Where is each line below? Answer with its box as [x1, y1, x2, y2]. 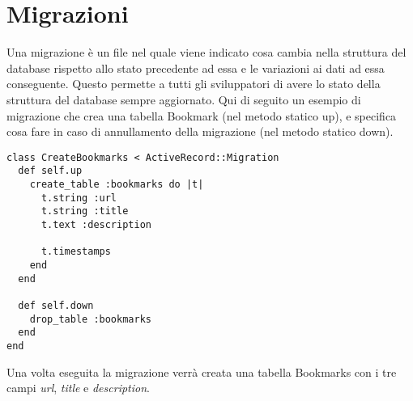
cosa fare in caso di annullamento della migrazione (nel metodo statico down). [6, 123, 394, 140]
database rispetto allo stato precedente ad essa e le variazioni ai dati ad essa [6, 59, 385, 76]
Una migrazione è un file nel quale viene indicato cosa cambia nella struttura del [6, 44, 407, 61]
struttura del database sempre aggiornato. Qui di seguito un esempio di [6, 91, 361, 108]
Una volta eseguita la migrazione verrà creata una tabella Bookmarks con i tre [6, 363, 397, 380]
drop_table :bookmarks [29, 313, 151, 325]
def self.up [18, 165, 83, 177]
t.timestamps [40, 246, 111, 258]
